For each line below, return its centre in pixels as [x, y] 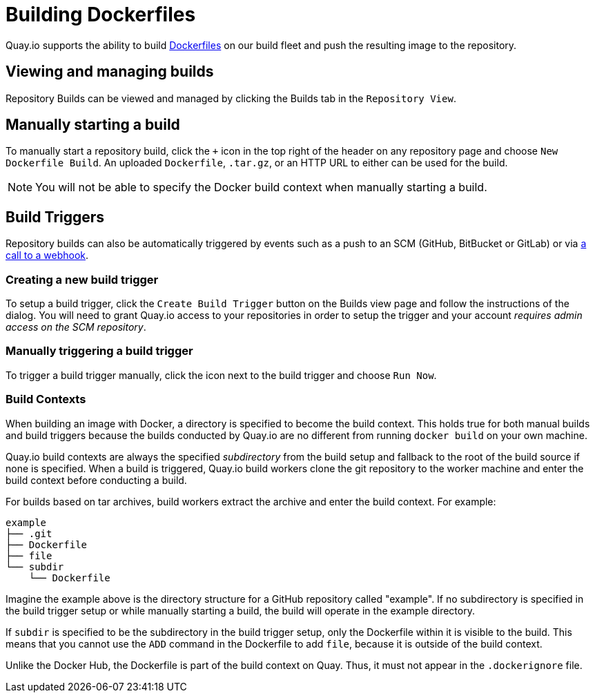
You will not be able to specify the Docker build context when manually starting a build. [261, 187]
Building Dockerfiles [101, 14]
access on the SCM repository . [76, 327]
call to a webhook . [47, 255]
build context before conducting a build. [96, 480]
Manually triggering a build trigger [99, 351]
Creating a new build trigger [82, 279]
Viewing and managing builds [110, 72]
